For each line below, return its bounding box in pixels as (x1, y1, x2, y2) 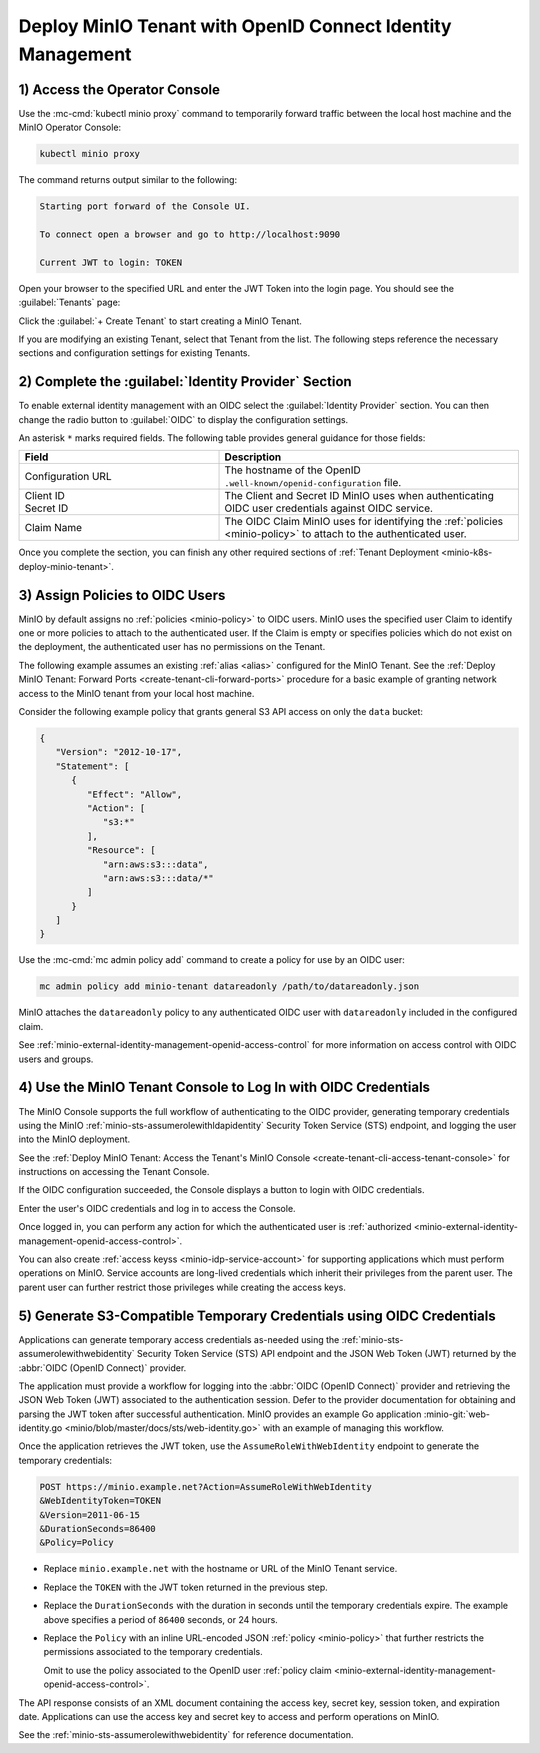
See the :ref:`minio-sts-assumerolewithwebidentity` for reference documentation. (18, 1729, 354, 1741)
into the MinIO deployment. (18, 1133, 131, 1145)
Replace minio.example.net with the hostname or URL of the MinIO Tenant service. (43, 1563, 398, 1575)
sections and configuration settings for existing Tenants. (18, 347, 251, 359)
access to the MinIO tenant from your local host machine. (18, 687, 255, 699)
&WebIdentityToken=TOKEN (39, 1495, 162, 1507)
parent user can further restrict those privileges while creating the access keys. (18, 1281, 347, 1293)
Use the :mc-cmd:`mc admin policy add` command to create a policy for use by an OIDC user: (18, 954, 405, 966)
